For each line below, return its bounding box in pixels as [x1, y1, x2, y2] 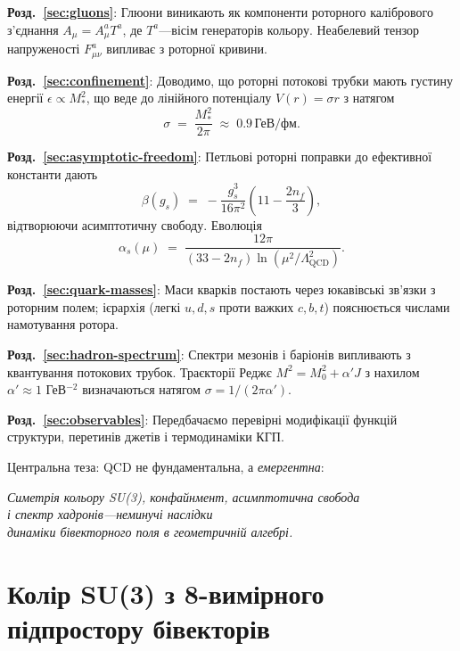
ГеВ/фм [254, 117, 297, 130]
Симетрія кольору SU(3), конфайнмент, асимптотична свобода [7, 487, 360, 506]
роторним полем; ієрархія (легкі [7, 297, 181, 316]
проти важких [219, 297, 294, 316]
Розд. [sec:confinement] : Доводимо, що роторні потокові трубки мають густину [7, 70, 453, 89]
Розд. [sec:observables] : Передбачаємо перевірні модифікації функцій [7, 409, 398, 428]
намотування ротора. [7, 315, 119, 334]
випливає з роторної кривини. [106, 39, 267, 58]
